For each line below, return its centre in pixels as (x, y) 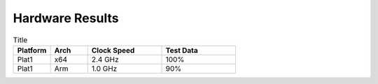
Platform (32, 50)
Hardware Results (66, 18)
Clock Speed (113, 50)
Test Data (182, 50)
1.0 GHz (104, 68)
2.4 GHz (105, 59)
